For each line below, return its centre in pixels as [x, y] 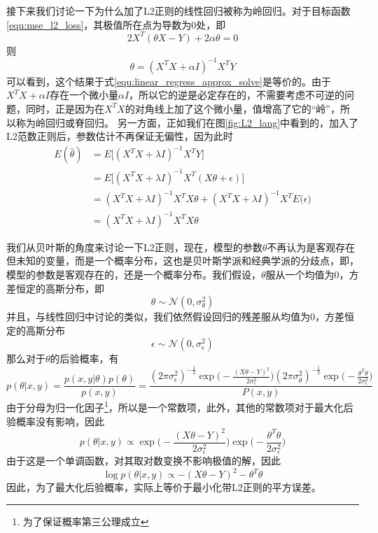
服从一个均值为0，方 [312, 275]
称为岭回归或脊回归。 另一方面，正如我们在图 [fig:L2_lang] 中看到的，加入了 [187, 122]
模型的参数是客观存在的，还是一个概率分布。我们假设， [134, 275]
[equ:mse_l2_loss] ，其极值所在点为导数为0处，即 [116, 24]
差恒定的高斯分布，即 [55, 288]
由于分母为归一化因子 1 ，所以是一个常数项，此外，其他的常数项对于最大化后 [180, 406]
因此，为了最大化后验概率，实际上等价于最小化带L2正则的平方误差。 [164, 487]
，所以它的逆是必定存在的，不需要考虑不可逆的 [237, 95]
